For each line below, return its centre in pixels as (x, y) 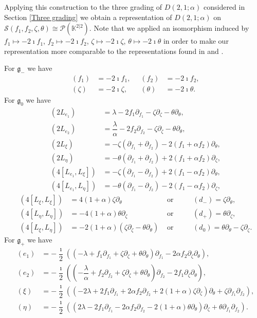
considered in (224, 7)
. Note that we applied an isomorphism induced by (169, 28)
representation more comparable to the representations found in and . (114, 51)
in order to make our (196, 41)
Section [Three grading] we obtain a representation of (88, 17)
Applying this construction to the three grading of (83, 7)
